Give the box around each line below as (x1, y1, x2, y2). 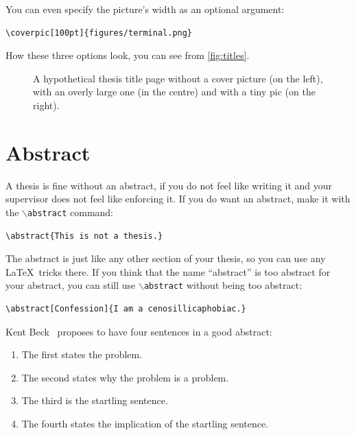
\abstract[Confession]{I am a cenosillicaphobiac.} (5, 303, 246, 314)
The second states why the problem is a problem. (21, 370, 229, 384)
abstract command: (27, 204, 114, 219)
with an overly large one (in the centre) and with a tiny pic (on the (33, 84, 316, 99)
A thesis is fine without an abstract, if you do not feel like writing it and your (5, 178, 333, 192)
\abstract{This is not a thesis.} (5, 231, 163, 241)
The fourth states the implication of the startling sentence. (21, 416, 269, 430)
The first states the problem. (21, 347, 143, 362)
